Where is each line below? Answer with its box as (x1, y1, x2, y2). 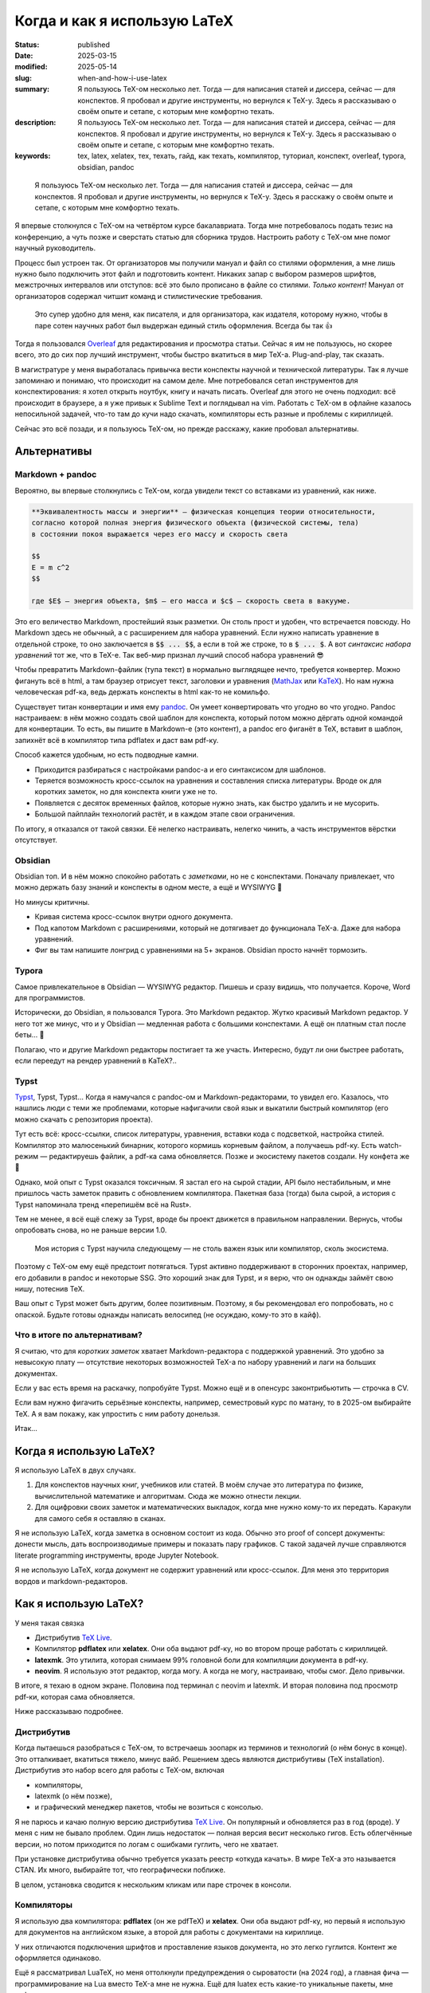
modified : (14, 62, 48, 72)
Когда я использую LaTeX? (14, 1444, 155, 1458)
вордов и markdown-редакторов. (14, 1576, 127, 1586)
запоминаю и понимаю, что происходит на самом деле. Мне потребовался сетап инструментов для (14, 375, 358, 386)
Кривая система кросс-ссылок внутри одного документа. (34, 912, 233, 922)
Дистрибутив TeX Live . (34, 1633, 112, 1642)
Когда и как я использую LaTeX (14, 12, 234, 29)
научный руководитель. (14, 243, 96, 253)
